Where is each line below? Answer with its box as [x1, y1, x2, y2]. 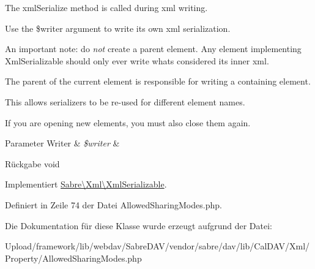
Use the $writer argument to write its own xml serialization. [5, 21, 231, 34]
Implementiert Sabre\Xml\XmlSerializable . [5, 178, 167, 191]
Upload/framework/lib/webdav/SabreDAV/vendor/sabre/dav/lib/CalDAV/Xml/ [5, 240, 310, 252]
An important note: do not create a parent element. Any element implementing [5, 42, 302, 55]
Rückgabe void [5, 157, 60, 170]
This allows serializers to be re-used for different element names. [5, 95, 245, 108]
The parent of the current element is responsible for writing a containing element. [5, 75, 311, 88]
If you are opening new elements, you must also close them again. [5, 116, 251, 129]
